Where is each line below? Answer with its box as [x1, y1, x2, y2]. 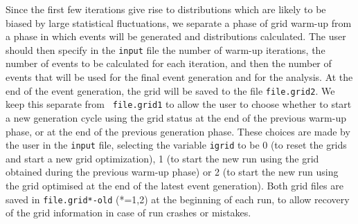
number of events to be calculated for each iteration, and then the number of [6, 56, 332, 71]
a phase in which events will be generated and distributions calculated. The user [6, 29, 346, 44]
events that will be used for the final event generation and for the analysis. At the [6, 70, 353, 84]
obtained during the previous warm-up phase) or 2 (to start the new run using [6, 165, 339, 179]
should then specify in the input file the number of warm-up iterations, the [6, 42, 325, 57]
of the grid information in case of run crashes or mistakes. [6, 205, 251, 220]
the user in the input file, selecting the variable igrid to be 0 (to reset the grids [6, 138, 347, 152]
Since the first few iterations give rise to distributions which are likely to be [6, 2, 326, 16]
